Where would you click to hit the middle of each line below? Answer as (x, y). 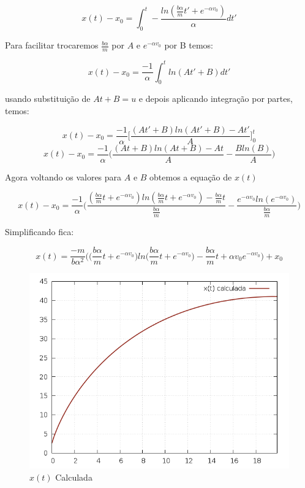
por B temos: (189, 45)
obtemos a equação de (191, 176)
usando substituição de (48, 99)
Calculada (74, 477)
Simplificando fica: (40, 232)
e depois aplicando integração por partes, (216, 99)
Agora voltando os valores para (63, 176)
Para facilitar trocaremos (52, 45)
